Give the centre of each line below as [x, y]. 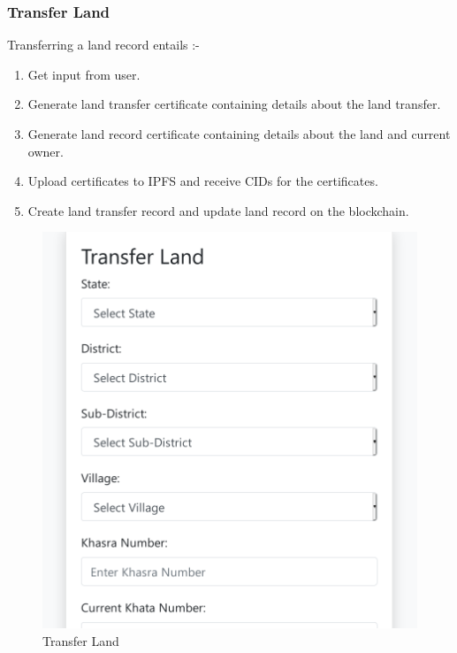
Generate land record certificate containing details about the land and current [239, 134]
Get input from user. [84, 74]
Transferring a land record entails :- [103, 45]
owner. [46, 151]
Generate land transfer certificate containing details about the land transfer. [234, 104]
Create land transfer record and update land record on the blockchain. [218, 210]
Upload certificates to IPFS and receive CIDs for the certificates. [203, 181]
